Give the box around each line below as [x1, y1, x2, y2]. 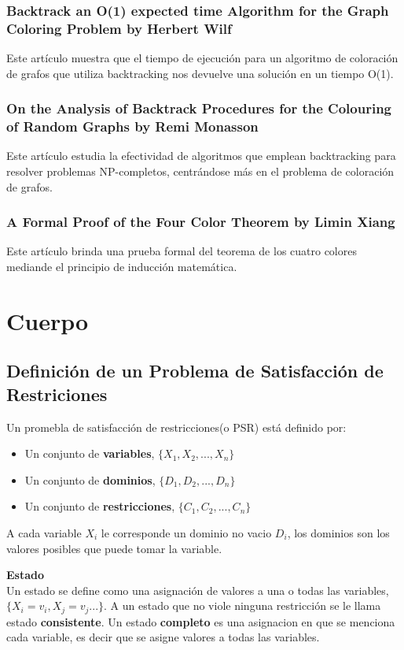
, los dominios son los [287, 525, 390, 540]
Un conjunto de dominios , [24, 471, 156, 488]
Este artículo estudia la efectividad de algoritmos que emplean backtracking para [6, 147, 396, 164]
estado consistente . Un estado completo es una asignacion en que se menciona [6, 613, 395, 630]
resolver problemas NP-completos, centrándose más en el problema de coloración [6, 163, 395, 180]
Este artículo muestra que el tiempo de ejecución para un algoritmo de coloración [6, 50, 398, 66]
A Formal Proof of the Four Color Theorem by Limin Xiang [6, 212, 395, 232]
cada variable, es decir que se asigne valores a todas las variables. [6, 629, 320, 645]
